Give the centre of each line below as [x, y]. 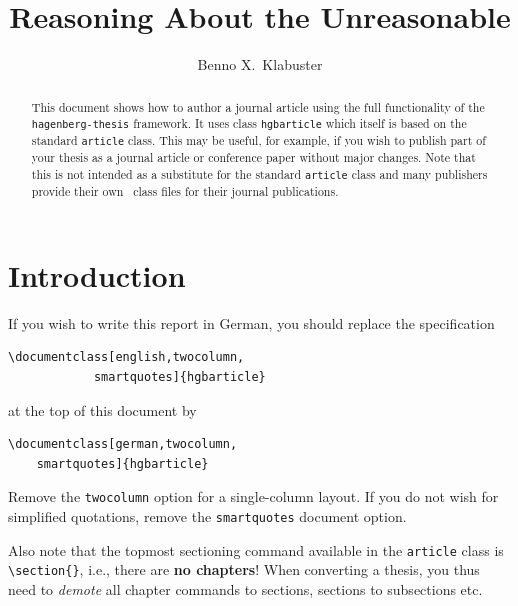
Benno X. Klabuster [260, 64]
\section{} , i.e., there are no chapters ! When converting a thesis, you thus [244, 569]
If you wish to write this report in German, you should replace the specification [251, 322]
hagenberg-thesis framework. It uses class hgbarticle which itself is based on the [249, 123]
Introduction [97, 274]
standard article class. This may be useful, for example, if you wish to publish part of [258, 140]
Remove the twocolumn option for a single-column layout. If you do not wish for [253, 496]
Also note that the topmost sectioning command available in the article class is [256, 549]
